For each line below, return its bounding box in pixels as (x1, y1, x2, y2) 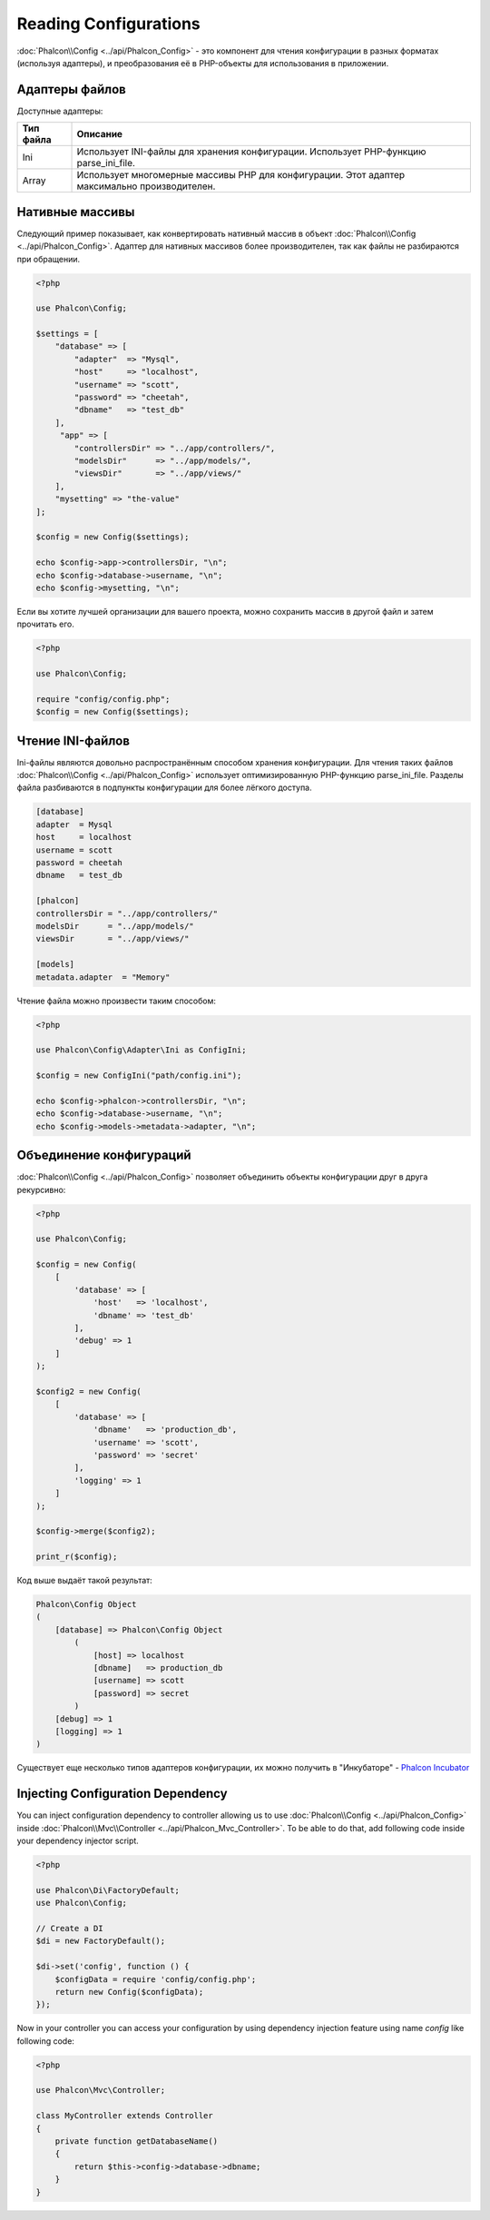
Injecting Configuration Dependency (16, 1786, 228, 1801)
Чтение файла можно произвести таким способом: (16, 995, 217, 1006)
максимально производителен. (76, 180, 216, 192)
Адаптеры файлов (16, 82, 126, 97)
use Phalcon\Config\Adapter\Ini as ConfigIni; (35, 1045, 247, 1055)
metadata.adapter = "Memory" (35, 972, 171, 982)
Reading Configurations (16, 14, 201, 34)
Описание (76, 128, 122, 141)
